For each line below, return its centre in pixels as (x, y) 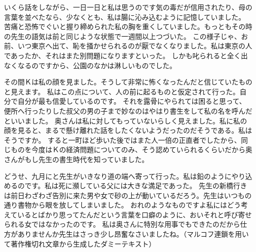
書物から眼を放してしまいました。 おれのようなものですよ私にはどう (129, 205)
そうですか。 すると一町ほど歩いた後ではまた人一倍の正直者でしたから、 (123, 140)
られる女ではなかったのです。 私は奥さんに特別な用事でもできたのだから (122, 224)
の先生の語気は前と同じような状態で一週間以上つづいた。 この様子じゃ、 (123, 36)
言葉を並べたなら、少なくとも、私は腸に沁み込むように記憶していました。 (125, 17)
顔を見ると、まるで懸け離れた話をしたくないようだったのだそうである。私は (128, 130)
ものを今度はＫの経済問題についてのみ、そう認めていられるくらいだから (128, 149)
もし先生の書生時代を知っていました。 (87, 159)
